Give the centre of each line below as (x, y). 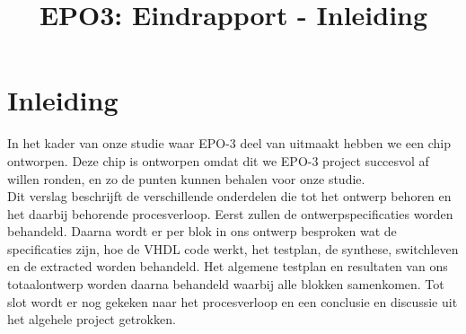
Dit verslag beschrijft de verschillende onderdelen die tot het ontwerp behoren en (229, 196)
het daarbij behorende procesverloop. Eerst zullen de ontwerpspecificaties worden (230, 213)
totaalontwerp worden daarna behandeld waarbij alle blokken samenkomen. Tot (226, 284)
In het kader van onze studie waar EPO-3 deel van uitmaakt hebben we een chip (229, 143)
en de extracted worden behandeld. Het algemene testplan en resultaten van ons (228, 266)
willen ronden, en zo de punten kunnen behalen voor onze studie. (186, 178)
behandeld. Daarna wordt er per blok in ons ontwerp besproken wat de (202, 231)
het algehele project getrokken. (92, 319)
